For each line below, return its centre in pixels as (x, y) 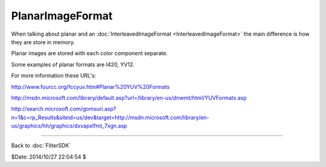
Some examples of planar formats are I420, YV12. (73, 64)
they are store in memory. (43, 42)
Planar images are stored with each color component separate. (90, 53)
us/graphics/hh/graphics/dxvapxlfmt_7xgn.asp (69, 126)
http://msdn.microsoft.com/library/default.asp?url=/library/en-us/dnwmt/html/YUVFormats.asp (129, 97)
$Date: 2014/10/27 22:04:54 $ (49, 157)
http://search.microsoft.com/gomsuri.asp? (64, 109)
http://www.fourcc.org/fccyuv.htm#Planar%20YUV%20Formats (91, 87)
